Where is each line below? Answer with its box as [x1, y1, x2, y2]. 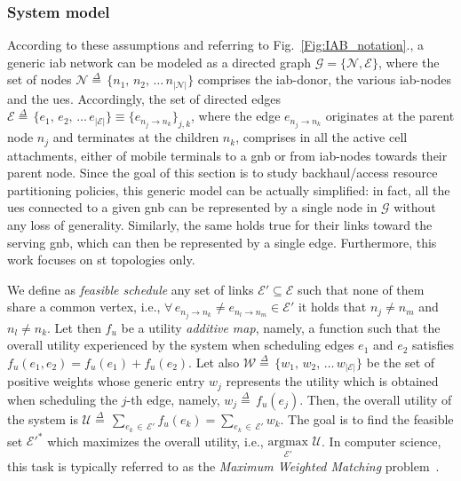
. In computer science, [322, 431, 441, 450]
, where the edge [191, 106, 281, 125]
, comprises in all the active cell [235, 128, 408, 146]
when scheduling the [7, 390, 118, 408]
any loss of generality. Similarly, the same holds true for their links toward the [7, 216, 433, 234]
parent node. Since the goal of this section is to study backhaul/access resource [7, 163, 438, 182]
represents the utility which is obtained [226, 372, 439, 390]
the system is [7, 409, 78, 428]
